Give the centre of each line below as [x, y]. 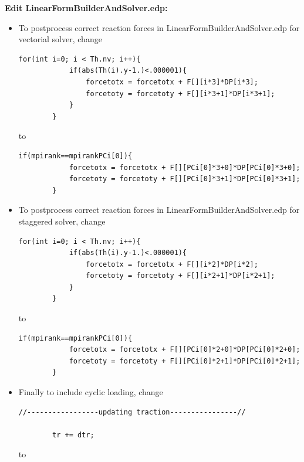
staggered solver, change [62, 221]
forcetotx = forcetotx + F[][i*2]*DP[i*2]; [172, 264]
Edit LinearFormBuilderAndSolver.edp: [86, 8]
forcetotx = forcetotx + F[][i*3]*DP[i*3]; [172, 82]
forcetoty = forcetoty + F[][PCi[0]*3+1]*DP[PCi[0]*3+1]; [185, 179]
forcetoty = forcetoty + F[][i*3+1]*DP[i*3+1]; [180, 94]
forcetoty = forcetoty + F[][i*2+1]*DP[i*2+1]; [180, 276]
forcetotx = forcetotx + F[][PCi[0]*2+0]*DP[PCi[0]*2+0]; [185, 350]
